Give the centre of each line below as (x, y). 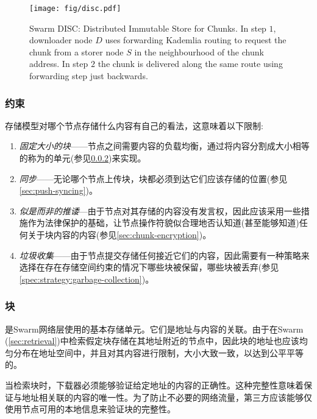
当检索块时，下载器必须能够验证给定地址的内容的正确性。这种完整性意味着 (154, 385)
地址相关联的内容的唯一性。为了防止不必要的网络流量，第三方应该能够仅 (167, 397)
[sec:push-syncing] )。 (58, 190)
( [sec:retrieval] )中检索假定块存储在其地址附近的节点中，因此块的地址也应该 (152, 341)
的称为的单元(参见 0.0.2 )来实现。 (83, 158)
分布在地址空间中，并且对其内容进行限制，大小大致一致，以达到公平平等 (158, 352)
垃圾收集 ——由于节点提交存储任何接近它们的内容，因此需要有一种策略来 (164, 255)
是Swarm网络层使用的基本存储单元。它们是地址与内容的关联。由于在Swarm (154, 329)
